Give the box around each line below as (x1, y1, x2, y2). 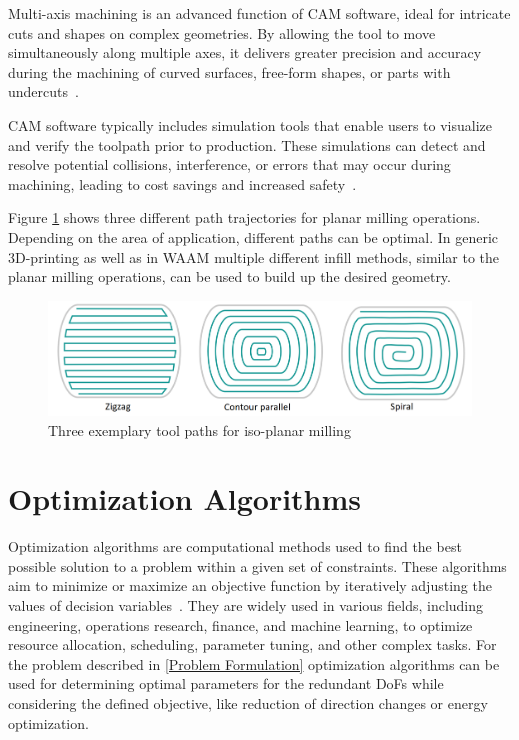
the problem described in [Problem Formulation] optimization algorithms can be (8, 653, 500, 674)
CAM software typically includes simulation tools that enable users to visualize (8, 114, 492, 135)
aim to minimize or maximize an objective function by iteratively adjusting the (8, 575, 492, 596)
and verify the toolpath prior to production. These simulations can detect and (8, 134, 486, 155)
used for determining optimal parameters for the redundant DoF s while (8, 673, 444, 694)
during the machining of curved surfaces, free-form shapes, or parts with (8, 61, 451, 82)
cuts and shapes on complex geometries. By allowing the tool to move (8, 22, 436, 43)
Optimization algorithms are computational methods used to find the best (8, 536, 462, 557)
